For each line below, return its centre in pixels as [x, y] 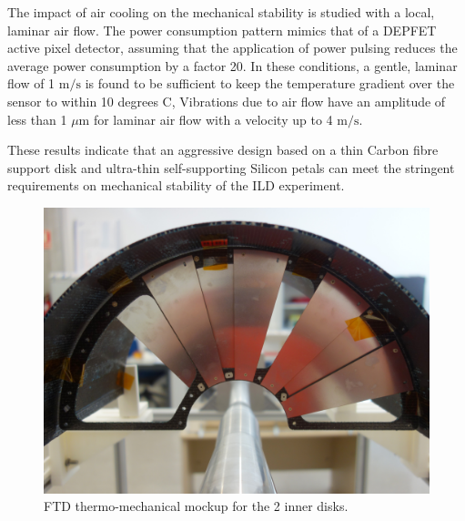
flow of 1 [31, 83]
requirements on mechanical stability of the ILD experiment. [176, 185]
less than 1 [37, 119]
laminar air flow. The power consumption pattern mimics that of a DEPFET [222, 30]
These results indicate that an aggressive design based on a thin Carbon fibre [223, 150]
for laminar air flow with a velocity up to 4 [213, 119]
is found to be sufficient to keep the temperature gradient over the [270, 83]
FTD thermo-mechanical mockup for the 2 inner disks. [196, 506]
